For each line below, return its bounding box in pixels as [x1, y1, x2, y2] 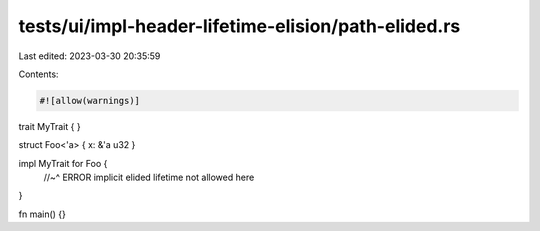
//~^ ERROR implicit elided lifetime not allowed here [43, 171, 255, 184]
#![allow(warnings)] [39, 95, 140, 106]
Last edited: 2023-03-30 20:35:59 [18, 50, 161, 62]
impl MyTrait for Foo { [18, 157, 108, 169]
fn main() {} [18, 208, 67, 220]
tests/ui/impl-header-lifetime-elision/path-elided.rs [18, 15, 461, 37]
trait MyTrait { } [18, 120, 81, 132]
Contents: [18, 68, 59, 80]
